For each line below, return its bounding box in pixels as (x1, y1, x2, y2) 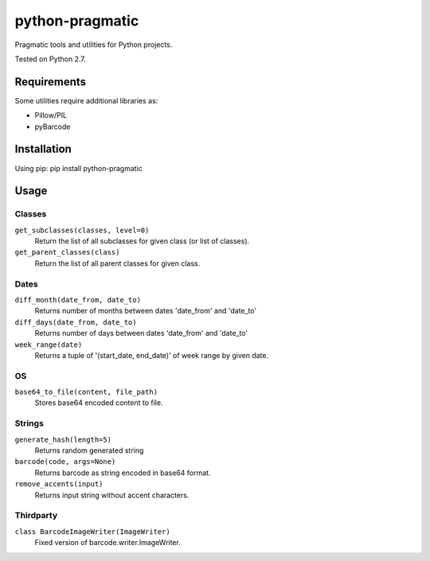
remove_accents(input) (14, 480, 104, 489)
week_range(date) (14, 340, 83, 349)
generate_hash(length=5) (14, 434, 111, 444)
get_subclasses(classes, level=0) (14, 225, 150, 235)
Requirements (14, 75, 87, 88)
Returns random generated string (34, 446, 144, 455)
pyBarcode (34, 122, 71, 131)
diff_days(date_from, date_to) (14, 318, 137, 326)
